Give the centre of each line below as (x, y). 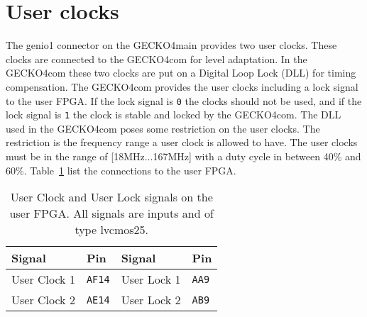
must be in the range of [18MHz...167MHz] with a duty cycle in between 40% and (183, 156)
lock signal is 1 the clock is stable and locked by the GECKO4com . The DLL (174, 115)
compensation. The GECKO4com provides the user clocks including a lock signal (182, 86)
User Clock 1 (43, 279)
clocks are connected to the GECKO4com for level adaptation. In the (157, 59)
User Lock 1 (151, 279)
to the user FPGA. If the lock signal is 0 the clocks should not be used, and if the (184, 100)
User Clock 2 (43, 300)
